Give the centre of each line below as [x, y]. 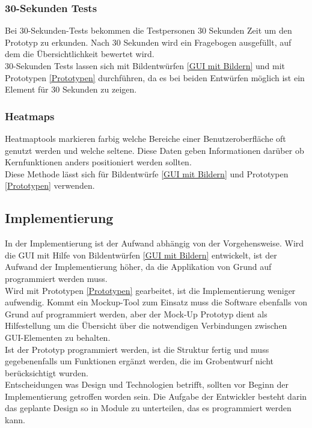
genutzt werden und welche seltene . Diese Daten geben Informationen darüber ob [154, 150]
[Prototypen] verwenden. [50, 185]
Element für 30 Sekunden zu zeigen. [71, 89]
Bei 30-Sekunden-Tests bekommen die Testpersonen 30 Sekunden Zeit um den [148, 30]
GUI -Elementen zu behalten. [58, 337]
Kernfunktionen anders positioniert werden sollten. [98, 162]
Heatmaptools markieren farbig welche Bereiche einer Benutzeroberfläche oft [145, 138]
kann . [15, 420]
